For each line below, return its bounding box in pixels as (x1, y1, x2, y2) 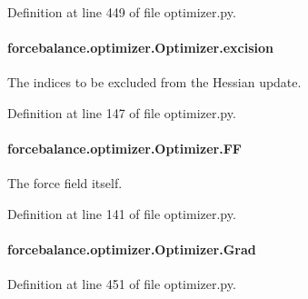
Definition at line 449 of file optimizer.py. (7, 3, 236, 21)
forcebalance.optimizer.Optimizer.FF (7, 139, 242, 158)
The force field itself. (7, 174, 123, 193)
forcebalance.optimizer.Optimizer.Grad (7, 240, 256, 259)
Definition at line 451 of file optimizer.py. (7, 274, 236, 294)
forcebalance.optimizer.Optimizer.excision (7, 38, 273, 57)
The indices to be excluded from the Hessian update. (7, 73, 302, 92)
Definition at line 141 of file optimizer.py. (7, 204, 236, 223)
